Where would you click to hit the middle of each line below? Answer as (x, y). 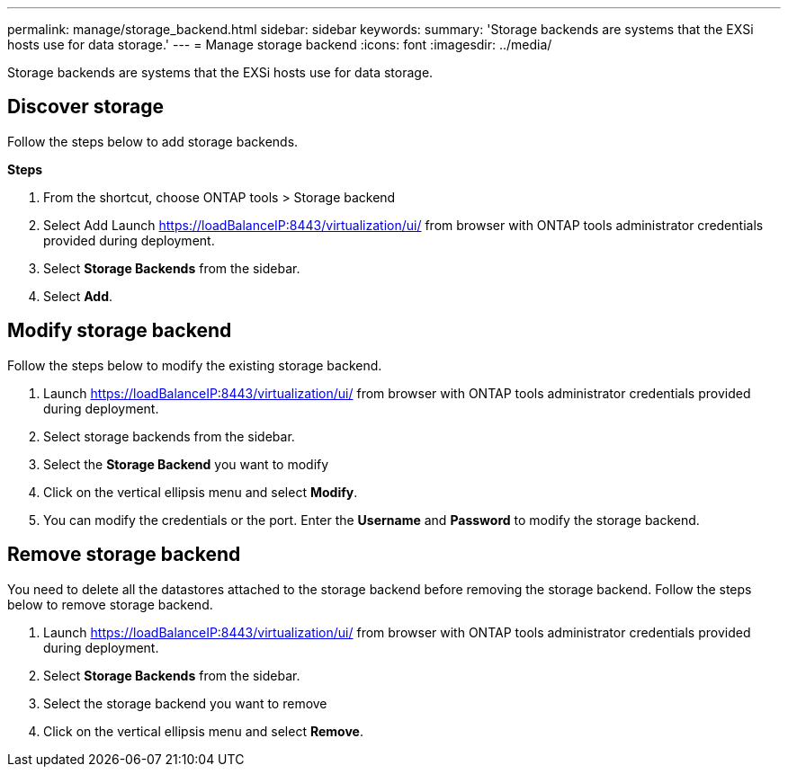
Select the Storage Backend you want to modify (186, 464)
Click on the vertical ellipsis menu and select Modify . (201, 492)
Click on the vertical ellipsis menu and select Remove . (203, 731)
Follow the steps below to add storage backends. (153, 141)
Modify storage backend (120, 331)
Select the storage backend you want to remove (185, 703)
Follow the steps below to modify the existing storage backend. (195, 365)
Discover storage (86, 107)
